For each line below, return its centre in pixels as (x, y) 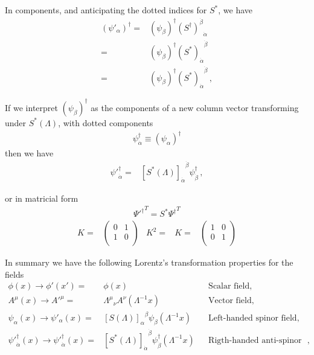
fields (14, 274)
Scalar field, (230, 286)
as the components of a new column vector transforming (195, 107)
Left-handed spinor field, (254, 318)
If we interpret (31, 107)
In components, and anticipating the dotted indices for (106, 10)
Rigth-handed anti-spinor (255, 340)
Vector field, (231, 301)
